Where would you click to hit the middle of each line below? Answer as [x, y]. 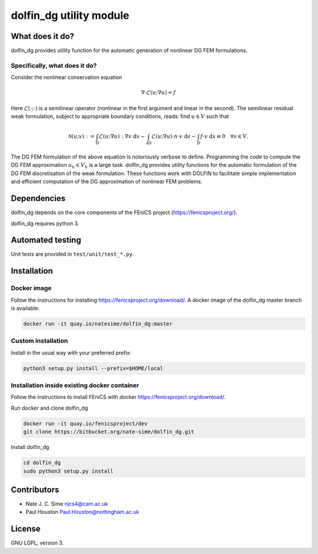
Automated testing [46, 240]
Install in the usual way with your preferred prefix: [71, 352]
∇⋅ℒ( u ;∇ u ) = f [158, 93]
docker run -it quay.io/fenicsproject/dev [85, 423]
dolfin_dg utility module [70, 15]
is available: [25, 308]
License [26, 529]
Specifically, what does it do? [54, 65]
